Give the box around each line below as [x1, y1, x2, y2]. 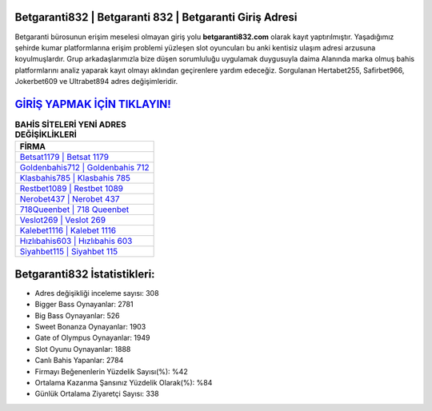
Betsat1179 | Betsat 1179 [19, 152, 110, 163]
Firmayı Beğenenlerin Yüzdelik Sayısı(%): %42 [34, 366, 188, 376]
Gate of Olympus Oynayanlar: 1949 [34, 333, 150, 343]
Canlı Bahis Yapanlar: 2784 [34, 356, 124, 365]
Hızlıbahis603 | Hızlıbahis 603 [19, 236, 133, 247]
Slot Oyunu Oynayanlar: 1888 [34, 344, 131, 353]
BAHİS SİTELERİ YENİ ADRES [14, 119, 127, 130]
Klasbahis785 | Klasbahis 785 [19, 173, 131, 184]
